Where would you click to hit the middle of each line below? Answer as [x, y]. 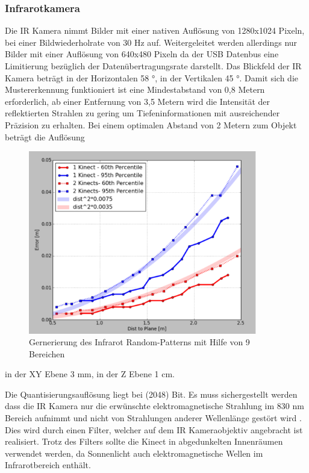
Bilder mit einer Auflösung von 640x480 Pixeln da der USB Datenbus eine [142, 54]
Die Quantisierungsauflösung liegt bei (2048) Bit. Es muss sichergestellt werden [151, 394]
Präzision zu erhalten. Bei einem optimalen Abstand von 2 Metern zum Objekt [151, 124]
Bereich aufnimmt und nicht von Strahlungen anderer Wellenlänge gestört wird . [153, 418]
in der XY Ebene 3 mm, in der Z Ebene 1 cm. [90, 374]
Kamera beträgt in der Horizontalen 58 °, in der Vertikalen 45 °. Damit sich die [152, 77]
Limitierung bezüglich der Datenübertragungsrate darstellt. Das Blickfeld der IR [153, 66]
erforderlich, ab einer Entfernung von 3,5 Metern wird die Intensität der [138, 101]
